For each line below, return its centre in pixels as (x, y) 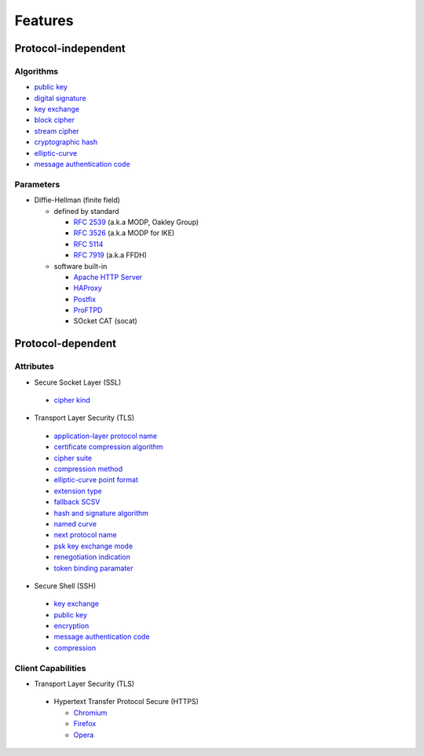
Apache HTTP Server (108, 277)
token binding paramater (93, 568)
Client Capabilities (50, 668)
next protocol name (85, 535)
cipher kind (72, 400)
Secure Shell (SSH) (65, 585)
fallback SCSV (77, 502)
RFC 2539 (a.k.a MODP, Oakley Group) (136, 222)
